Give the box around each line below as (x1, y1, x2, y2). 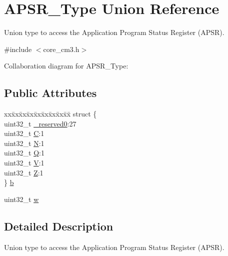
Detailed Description (4, 218, 113, 233)
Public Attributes (4, 85, 97, 100)
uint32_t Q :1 (4, 147, 44, 158)
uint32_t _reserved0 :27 (4, 118, 76, 128)
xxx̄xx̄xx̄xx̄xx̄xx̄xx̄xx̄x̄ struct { (4, 108, 97, 119)
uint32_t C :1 (4, 128, 44, 138)
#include (4, 43, 32, 54)
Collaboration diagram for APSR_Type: (4, 60, 128, 71)
